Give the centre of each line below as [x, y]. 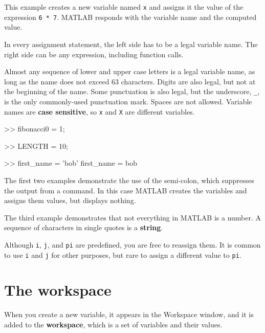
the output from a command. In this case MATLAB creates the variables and [126, 190]
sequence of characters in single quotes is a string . [84, 227]
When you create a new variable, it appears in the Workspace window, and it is [129, 314]
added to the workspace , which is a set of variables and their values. [113, 324]
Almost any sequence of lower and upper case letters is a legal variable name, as [130, 71]
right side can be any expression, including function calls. [94, 54]
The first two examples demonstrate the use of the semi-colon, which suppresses [129, 180]
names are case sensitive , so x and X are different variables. [100, 111]
